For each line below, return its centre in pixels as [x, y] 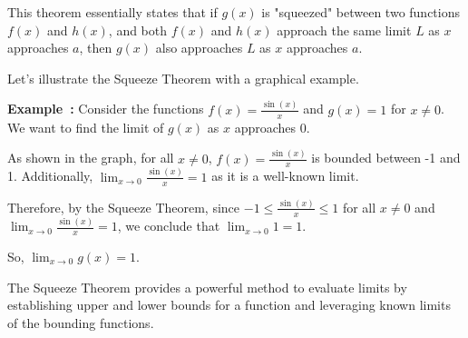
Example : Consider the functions [106, 109]
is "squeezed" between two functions [361, 12]
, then [96, 48]
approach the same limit [344, 30]
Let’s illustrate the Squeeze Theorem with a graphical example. [183, 78]
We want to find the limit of [86, 127]
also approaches [199, 48]
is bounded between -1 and [386, 158]
